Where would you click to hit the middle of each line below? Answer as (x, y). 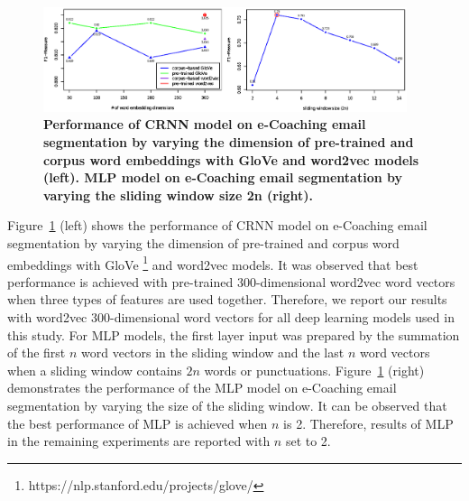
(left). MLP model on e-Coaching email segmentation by (223, 177)
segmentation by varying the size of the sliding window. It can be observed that (227, 405)
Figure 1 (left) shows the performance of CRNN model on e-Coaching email (217, 225)
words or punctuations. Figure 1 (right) (314, 370)
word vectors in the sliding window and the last (213, 353)
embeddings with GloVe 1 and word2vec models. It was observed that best (213, 263)
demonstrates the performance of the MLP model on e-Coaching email (202, 388)
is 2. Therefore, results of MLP (368, 423)
